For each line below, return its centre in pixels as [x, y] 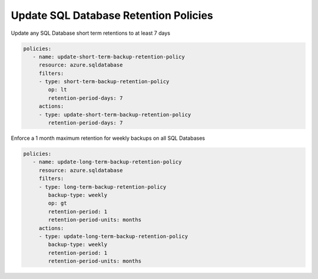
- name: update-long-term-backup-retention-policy [107, 162]
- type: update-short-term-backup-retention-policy [115, 114]
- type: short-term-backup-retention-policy [104, 82]
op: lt [57, 90]
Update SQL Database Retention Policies [112, 15]
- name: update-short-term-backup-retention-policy [109, 57]
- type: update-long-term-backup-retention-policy [113, 236]
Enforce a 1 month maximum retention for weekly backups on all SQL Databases [108, 138]
